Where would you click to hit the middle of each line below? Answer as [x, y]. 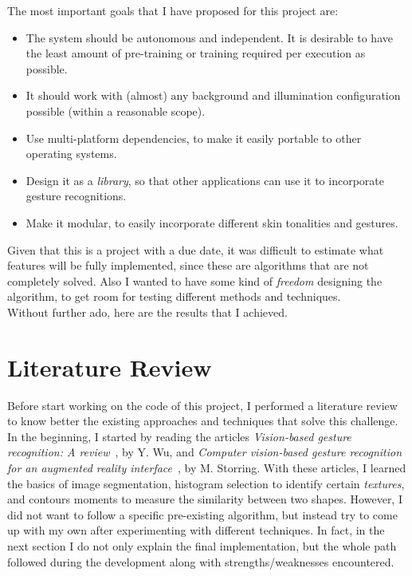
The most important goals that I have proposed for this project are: [173, 10]
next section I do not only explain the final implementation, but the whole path [202, 545]
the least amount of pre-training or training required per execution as [196, 53]
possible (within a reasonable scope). [116, 110]
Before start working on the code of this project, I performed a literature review [202, 405]
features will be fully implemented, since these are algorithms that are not [188, 265]
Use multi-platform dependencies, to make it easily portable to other [194, 138]
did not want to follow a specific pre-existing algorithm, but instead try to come [202, 514]
